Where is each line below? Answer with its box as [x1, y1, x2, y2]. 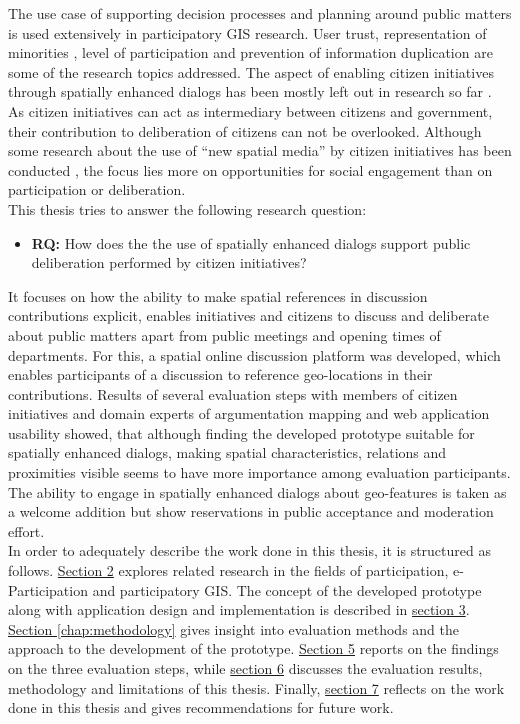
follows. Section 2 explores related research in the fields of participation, [8, 560, 449, 581]
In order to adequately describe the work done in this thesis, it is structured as [8, 540, 491, 561]
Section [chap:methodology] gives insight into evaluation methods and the [8, 618, 459, 639]
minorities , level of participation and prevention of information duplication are [8, 42, 493, 63]
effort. [8, 520, 45, 541]
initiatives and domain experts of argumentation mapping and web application [8, 403, 490, 424]
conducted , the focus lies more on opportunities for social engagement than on [8, 159, 493, 180]
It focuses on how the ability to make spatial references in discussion [8, 285, 428, 306]
